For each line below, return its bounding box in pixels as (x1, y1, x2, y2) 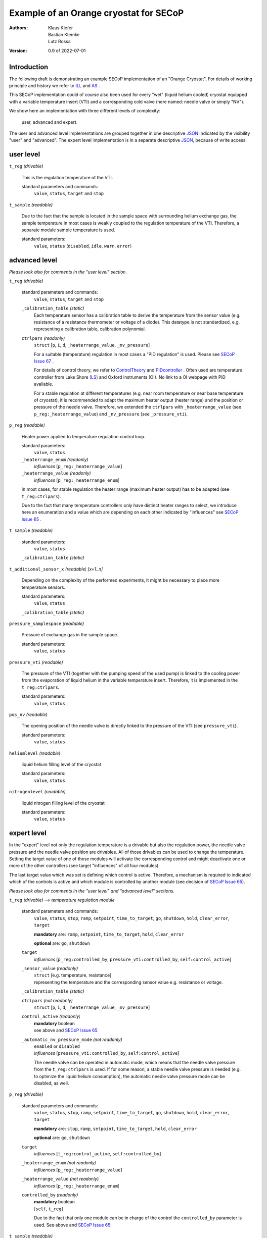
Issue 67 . (34, 358, 54, 364)
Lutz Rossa (48, 39, 71, 45)
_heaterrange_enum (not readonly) (21, 1160, 96, 1166)
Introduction (9, 62, 48, 71)
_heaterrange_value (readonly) (21, 470, 91, 476)
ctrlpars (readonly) (21, 335, 65, 341)
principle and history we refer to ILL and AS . (9, 83, 100, 89)
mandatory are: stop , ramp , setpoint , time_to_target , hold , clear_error (34, 1126, 197, 1132)
